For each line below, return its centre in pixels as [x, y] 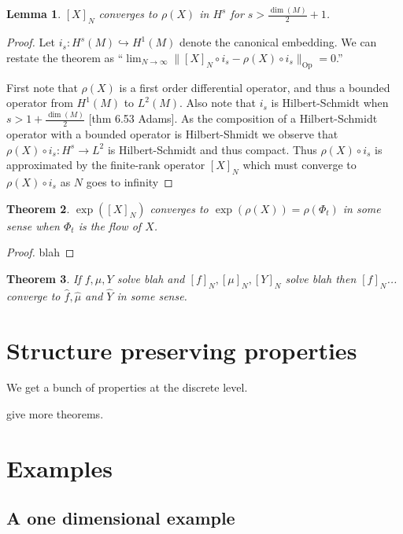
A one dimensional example [121, 518]
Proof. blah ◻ [41, 252]
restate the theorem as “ [65, 57]
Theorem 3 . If [44, 278]
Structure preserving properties [182, 350]
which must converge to [299, 165]
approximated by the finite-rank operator [106, 165]
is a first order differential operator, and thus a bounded [255, 87]
